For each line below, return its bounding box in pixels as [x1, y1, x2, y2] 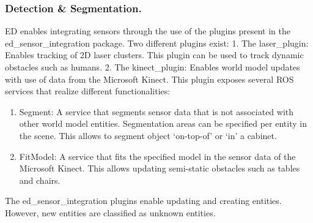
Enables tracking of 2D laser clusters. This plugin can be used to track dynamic [5, 48, 304, 61]
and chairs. [19, 173, 61, 186]
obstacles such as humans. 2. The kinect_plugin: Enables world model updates [5, 61, 300, 73]
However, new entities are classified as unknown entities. [5, 206, 216, 219]
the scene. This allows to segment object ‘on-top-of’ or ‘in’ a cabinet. [19, 129, 277, 142]
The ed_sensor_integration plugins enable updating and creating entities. [5, 194, 282, 207]
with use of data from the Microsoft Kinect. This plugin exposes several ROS [5, 72, 294, 85]
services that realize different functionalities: [5, 85, 171, 97]
